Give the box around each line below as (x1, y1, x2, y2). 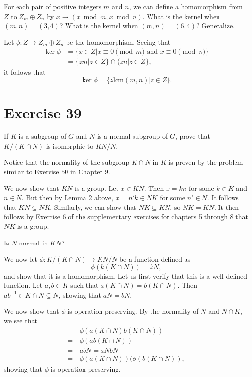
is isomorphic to (46, 140, 94, 151)
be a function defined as (119, 254, 191, 264)
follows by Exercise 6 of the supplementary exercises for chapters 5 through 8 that (4, 211, 248, 222)
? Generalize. (196, 20, 235, 31)
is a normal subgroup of (97, 131, 168, 141)
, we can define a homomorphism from (129, 1, 243, 11)
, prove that (175, 131, 210, 141)
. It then (214, 202, 239, 212)
